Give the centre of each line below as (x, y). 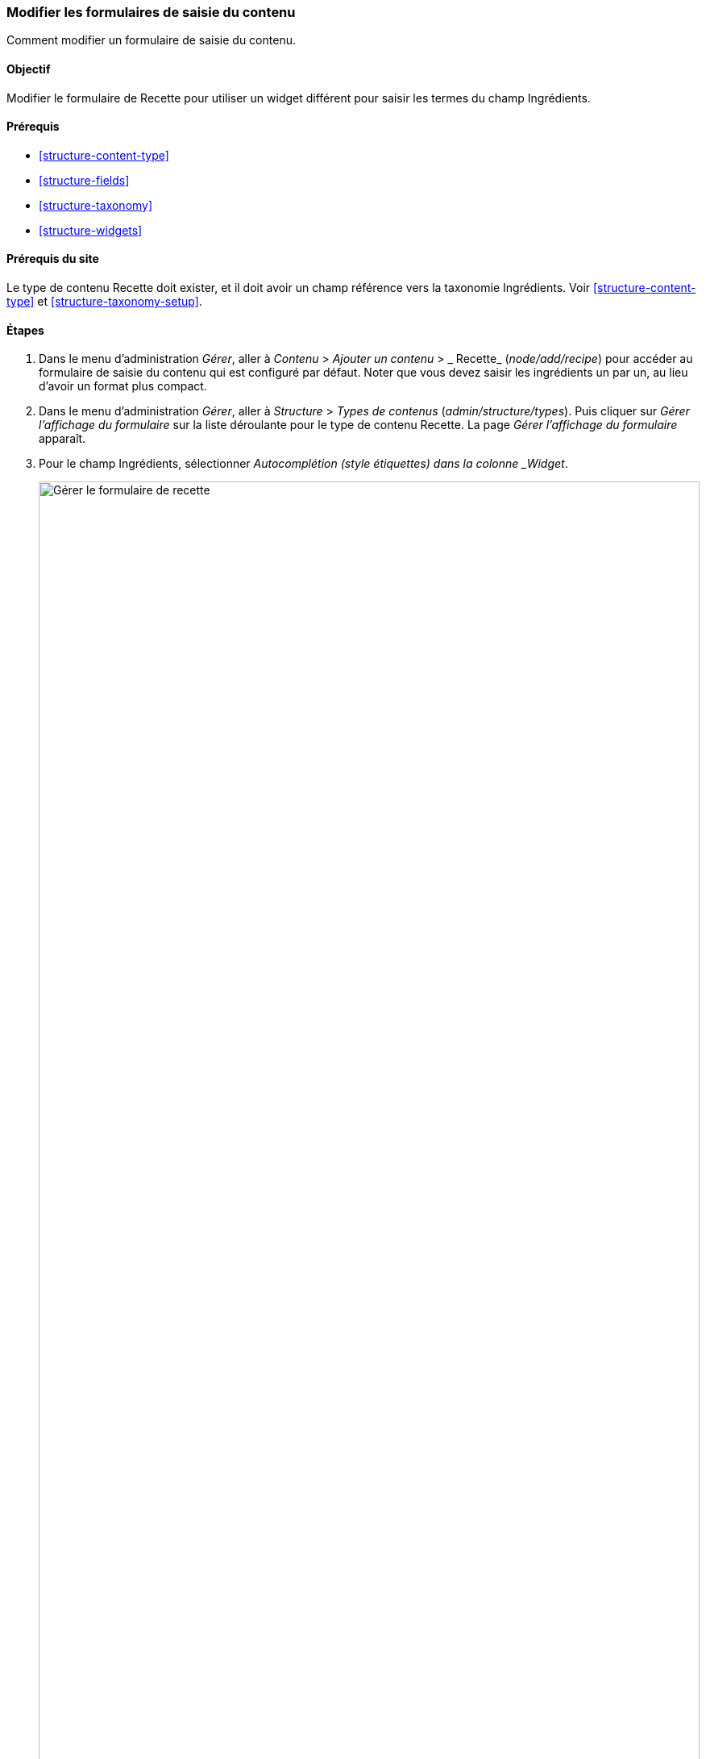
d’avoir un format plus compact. (123, 386)
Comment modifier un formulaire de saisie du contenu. (151, 40)
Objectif (29, 69)
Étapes (25, 330)
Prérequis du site (53, 259)
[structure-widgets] (91, 230)
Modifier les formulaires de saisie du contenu (151, 12)
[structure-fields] (84, 180)
